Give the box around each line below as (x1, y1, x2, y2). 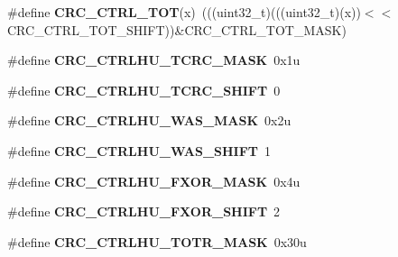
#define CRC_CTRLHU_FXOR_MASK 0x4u (7, 171, 301, 190)
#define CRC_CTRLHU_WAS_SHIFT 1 (7, 141, 272, 160)
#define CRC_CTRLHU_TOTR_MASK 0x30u (7, 232, 307, 251)
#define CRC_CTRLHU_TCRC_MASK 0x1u (7, 50, 301, 69)
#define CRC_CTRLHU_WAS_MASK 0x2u (7, 111, 292, 130)
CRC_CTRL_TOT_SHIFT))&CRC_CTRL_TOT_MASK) (7, 20, 347, 39)
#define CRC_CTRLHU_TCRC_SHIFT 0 (7, 80, 281, 99)
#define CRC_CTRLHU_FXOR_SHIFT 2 (7, 202, 281, 221)
